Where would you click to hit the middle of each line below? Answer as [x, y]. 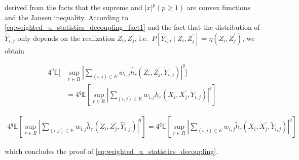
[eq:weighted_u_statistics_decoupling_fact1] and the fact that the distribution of [132, 27]
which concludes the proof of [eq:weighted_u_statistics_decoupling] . [111, 151]
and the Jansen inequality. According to [66, 17]
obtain [14, 50]
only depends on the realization [66, 38]
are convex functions [218, 7]
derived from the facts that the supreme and [73, 7]
